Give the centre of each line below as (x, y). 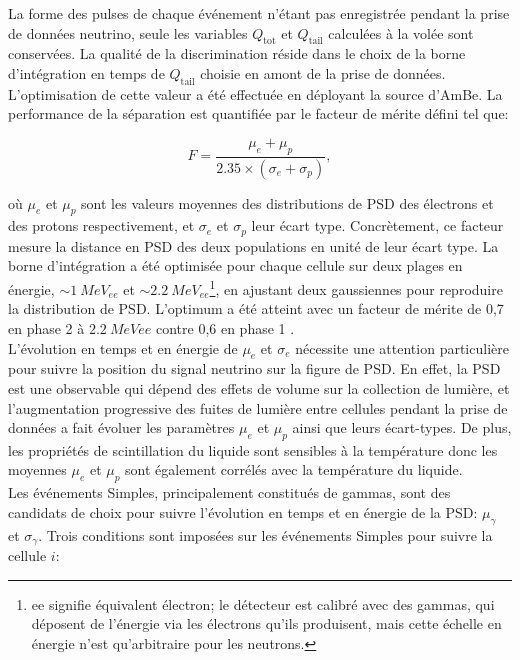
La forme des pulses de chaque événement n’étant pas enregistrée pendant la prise (259, 13)
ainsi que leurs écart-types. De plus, (402, 427)
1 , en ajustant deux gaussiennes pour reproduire (356, 287)
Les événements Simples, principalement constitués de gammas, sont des (229, 492)
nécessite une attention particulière (402, 347)
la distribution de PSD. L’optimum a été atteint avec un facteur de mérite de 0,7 (256, 308)
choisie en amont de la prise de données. (323, 72)
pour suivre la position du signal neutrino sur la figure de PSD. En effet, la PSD (254, 368)
